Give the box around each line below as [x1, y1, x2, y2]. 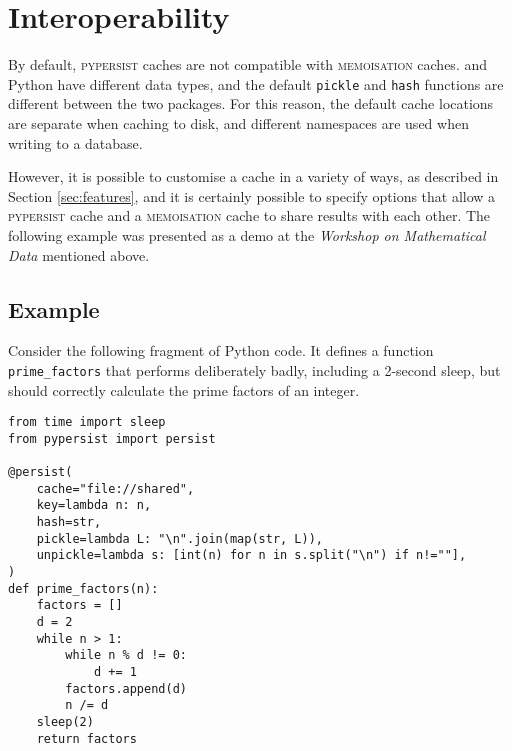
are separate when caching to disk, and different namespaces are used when [8, 112, 469, 133]
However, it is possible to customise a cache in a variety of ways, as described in [8, 166, 499, 187]
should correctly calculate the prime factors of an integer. [8, 379, 360, 400]
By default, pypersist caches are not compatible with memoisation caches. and [8, 54, 488, 75]
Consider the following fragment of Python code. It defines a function [8, 340, 434, 361]
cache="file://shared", [36, 481, 195, 496]
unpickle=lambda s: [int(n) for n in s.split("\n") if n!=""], [36, 548, 467, 563]
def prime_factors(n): [8, 581, 159, 596]
